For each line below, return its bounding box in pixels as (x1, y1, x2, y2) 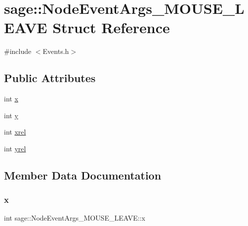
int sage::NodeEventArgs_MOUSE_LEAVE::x (4, 213, 145, 223)
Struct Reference (52, 17, 170, 38)
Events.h (42, 46, 69, 56)
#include (4, 46, 32, 56)
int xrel (4, 127, 26, 137)
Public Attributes (4, 70, 96, 86)
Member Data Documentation (4, 167, 162, 182)
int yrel (4, 143, 26, 153)
